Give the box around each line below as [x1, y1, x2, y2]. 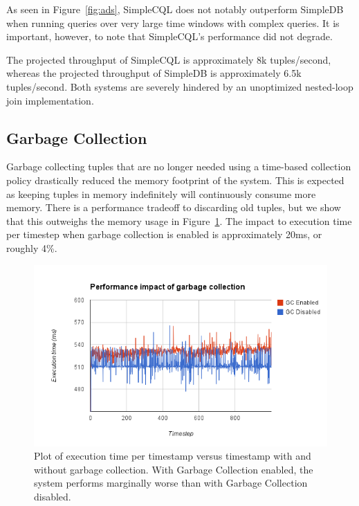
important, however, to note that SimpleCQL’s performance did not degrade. [6, 29, 333, 44]
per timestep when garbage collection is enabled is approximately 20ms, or [6, 227, 322, 242]
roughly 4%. [6, 240, 57, 255]
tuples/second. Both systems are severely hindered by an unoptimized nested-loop [6, 79, 353, 93]
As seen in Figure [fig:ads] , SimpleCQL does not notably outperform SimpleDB [6, 2, 344, 16]
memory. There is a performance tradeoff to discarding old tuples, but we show [6, 200, 341, 215]
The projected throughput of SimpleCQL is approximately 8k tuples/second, [6, 52, 331, 66]
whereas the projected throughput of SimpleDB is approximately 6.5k [6, 66, 302, 80]
